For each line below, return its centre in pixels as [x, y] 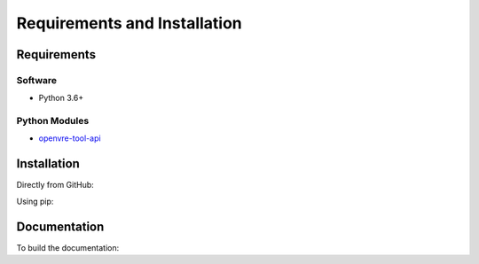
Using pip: [35, 201]
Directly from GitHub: [55, 185]
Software [37, 80]
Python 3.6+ [61, 98]
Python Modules [53, 121]
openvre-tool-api [70, 138]
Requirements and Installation [130, 23]
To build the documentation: [68, 247]
